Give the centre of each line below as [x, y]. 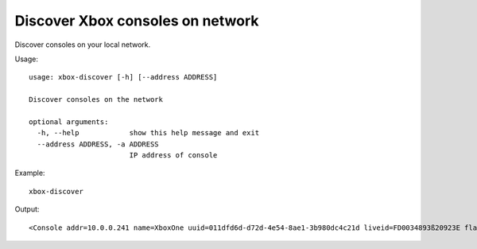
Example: [30, 173]
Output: [27, 209]
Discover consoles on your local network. [83, 45]
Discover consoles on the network [96, 100]
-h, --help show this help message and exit [148, 133]
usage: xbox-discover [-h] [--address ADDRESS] [123, 77]
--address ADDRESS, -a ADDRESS [98, 144]
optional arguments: [69, 122]
